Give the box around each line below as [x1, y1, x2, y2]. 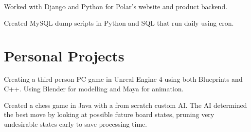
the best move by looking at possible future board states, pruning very [4, 109, 215, 119]
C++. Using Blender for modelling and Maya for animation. [4, 83, 184, 93]
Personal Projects [4, 46, 125, 66]
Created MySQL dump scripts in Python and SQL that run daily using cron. [4, 17, 234, 28]
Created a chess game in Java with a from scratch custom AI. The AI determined [4, 100, 247, 110]
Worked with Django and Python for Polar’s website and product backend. [4, 1, 228, 11]
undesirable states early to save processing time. [4, 118, 147, 129]
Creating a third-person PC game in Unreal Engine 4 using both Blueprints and [4, 74, 243, 84]
